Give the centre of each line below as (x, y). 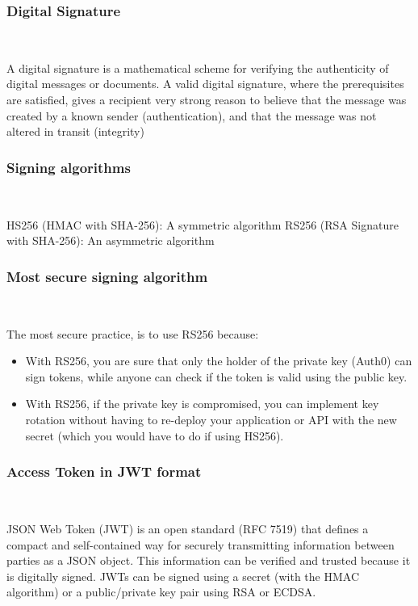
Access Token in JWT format (104, 471)
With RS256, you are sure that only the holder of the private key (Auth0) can (219, 361)
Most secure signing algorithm (107, 276)
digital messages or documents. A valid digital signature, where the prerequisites (205, 84)
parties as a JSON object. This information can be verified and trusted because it (209, 560)
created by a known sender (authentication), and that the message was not (192, 115)
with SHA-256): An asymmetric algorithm (111, 240)
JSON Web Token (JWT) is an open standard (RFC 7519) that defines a (188, 528)
